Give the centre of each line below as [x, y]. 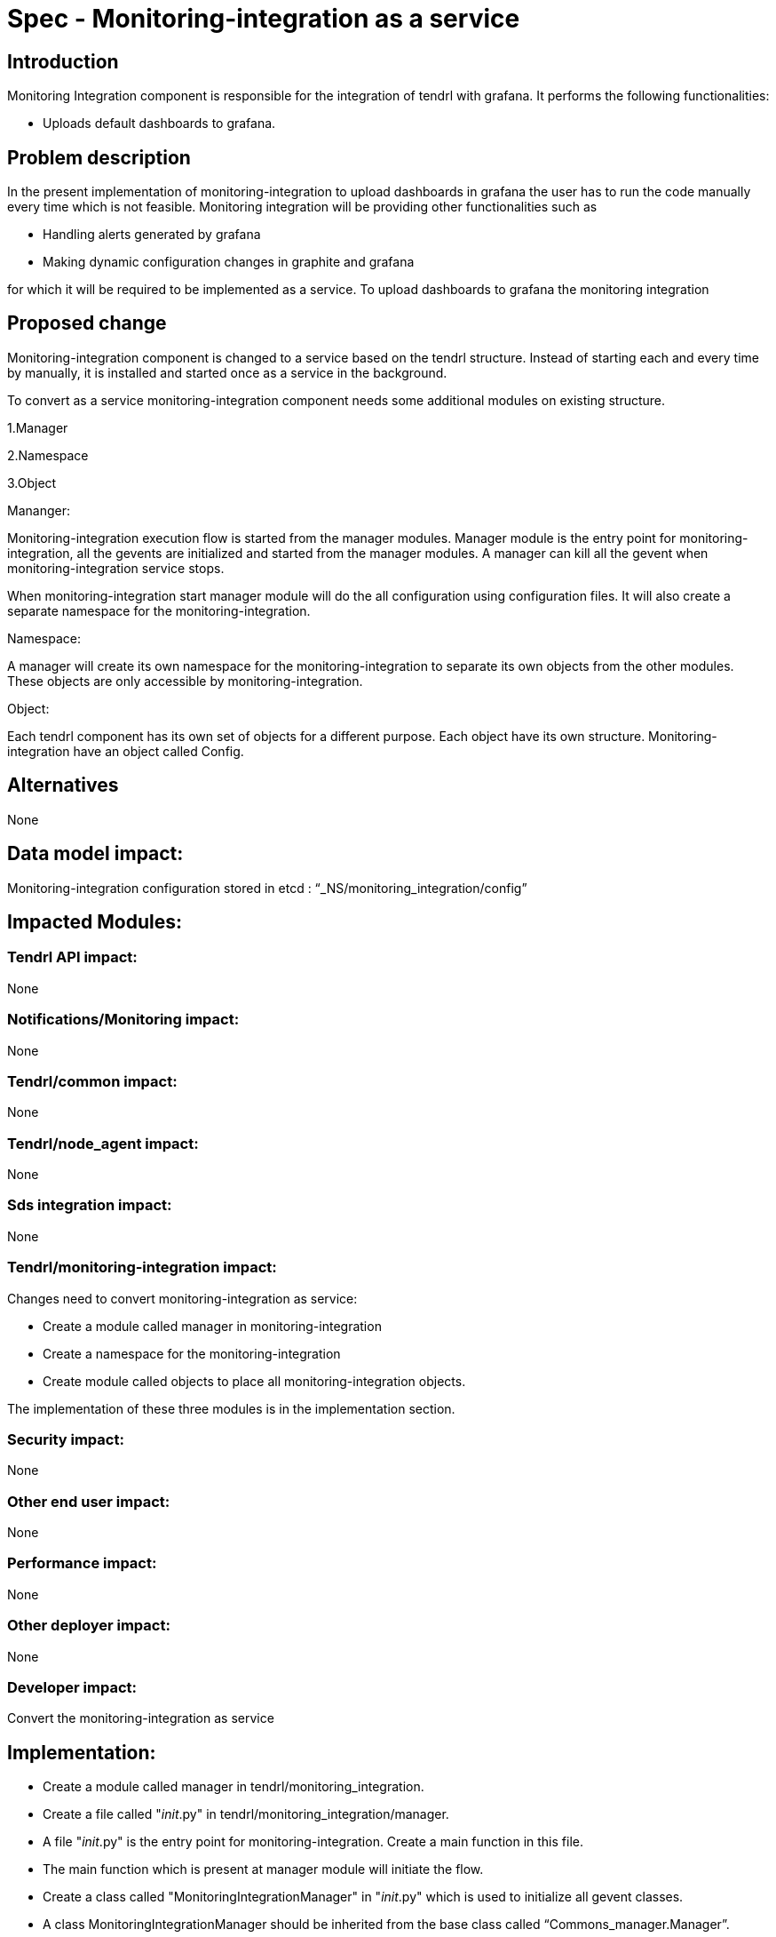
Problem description [99, 157]
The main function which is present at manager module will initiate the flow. [263, 1869]
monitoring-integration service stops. [116, 568]
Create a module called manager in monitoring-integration [212, 1326]
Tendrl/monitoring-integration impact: [142, 1267]
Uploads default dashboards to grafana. [159, 124]
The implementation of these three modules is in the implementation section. [231, 1408]
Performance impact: [82, 1563]
